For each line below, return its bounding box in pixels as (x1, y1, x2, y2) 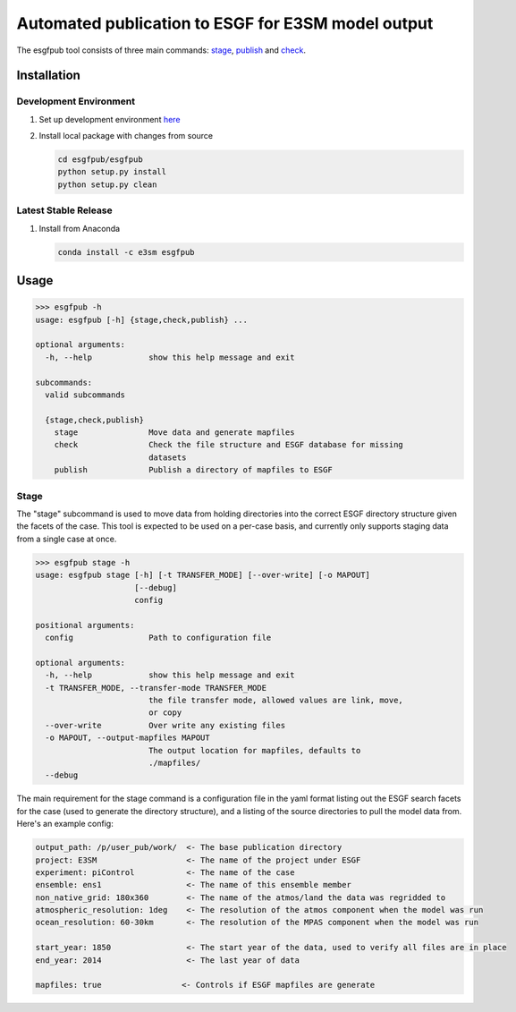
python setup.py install (57, 166, 167, 177)
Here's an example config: (16, 819, 114, 829)
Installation (16, 68, 80, 83)
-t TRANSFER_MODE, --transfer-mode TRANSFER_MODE (45, 683, 267, 693)
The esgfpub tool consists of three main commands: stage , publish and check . (16, 45, 306, 55)
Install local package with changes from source (38, 131, 214, 141)
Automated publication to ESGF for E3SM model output (16, 13, 434, 33)
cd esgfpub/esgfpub (57, 155, 143, 165)
